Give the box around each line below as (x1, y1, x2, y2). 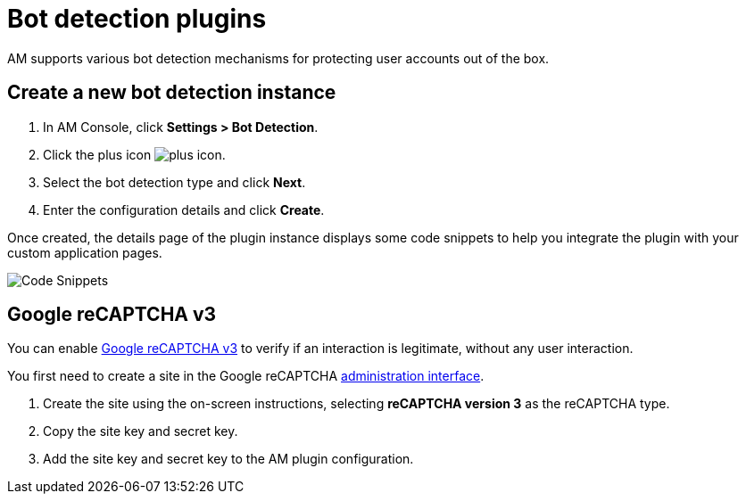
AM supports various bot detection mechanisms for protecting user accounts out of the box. (7, 50, 550, 66)
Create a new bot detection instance (7, 81, 336, 104)
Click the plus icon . (43, 146, 226, 162)
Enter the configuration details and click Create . (43, 201, 325, 218)
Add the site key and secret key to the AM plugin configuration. (43, 451, 414, 467)
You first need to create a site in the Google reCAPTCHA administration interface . (7, 368, 485, 384)
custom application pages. (7, 244, 162, 260)
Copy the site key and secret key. (43, 423, 238, 439)
